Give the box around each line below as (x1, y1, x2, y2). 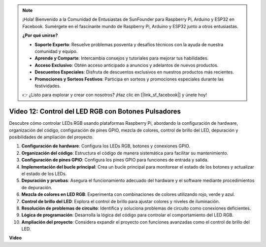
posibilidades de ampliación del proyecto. (9, 134, 94, 140)
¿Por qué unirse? (22, 33, 58, 38)
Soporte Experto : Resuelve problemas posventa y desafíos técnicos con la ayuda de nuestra (34, 41, 224, 47)
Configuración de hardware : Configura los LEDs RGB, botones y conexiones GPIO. (21, 143, 191, 149)
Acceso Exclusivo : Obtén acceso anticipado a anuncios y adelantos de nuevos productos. (34, 62, 219, 68)
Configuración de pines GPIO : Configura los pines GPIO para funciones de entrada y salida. (21, 157, 209, 163)
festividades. (34, 83, 61, 89)
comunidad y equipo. (34, 48, 78, 54)
